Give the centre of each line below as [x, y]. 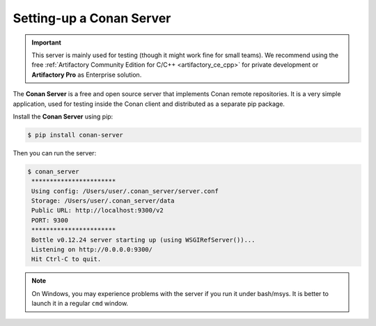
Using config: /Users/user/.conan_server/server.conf [125, 191]
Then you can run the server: [55, 153]
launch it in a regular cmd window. [80, 304]
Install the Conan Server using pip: [63, 116]
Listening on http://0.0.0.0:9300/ [92, 249]
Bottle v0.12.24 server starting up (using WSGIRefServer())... [143, 240]
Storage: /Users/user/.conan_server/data [103, 201]
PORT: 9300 [50, 220]
